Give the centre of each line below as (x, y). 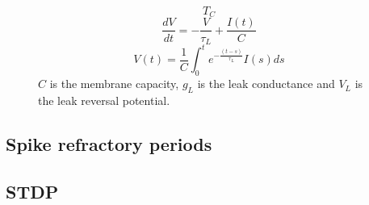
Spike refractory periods (109, 144)
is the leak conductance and (266, 84)
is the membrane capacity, (114, 84)
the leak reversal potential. (104, 100)
